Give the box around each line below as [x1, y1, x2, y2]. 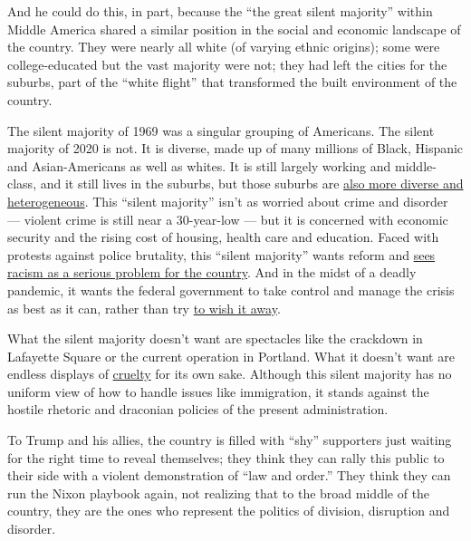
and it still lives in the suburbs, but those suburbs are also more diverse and [40, 174, 464, 193]
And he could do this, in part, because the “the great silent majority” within [7, 2, 433, 20]
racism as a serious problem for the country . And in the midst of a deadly [7, 263, 417, 282]
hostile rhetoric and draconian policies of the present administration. [7, 400, 389, 419]
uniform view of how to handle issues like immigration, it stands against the [7, 382, 429, 401]
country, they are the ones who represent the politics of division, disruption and [7, 501, 450, 520]
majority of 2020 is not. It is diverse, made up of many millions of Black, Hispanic [7, 139, 464, 158]
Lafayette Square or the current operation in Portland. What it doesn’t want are [7, 346, 455, 365]
